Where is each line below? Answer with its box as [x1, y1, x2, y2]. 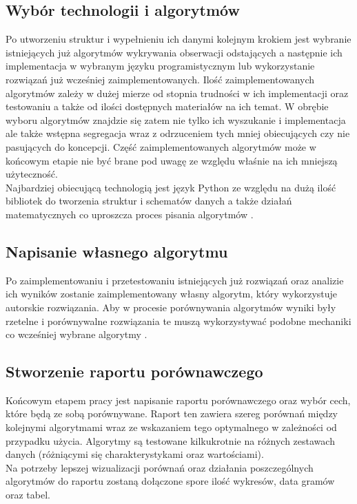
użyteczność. [6, 167, 58, 181]
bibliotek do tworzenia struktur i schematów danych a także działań [6, 193, 292, 208]
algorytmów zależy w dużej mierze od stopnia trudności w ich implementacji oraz [6, 85, 349, 100]
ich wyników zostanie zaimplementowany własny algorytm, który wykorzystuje [6, 286, 338, 301]
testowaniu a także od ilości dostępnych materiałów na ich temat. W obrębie [6, 99, 329, 114]
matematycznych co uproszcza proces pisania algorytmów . [6, 207, 254, 221]
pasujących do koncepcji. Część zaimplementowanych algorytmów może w [6, 139, 316, 154]
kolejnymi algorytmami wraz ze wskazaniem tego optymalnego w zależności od [6, 420, 337, 434]
